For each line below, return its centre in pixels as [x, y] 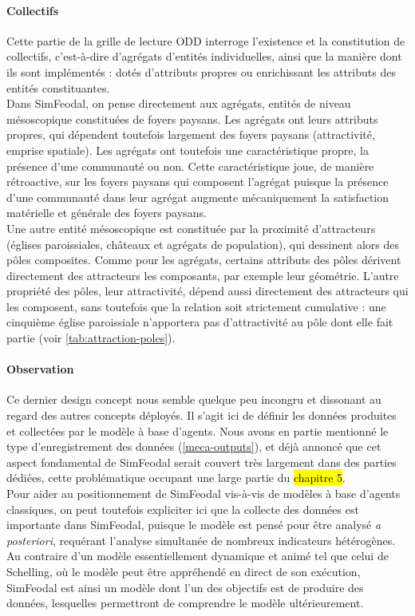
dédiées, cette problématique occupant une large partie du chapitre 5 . [176, 478]
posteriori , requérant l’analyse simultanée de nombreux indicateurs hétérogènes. [201, 540]
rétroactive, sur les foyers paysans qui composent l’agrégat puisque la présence [198, 182]
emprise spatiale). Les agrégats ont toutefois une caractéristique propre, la [188, 150]
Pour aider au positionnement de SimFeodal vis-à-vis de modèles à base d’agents [204, 494]
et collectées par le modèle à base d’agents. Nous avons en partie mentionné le [198, 430]
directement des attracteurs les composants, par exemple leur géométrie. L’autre [203, 275]
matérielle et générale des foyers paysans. [107, 213]
